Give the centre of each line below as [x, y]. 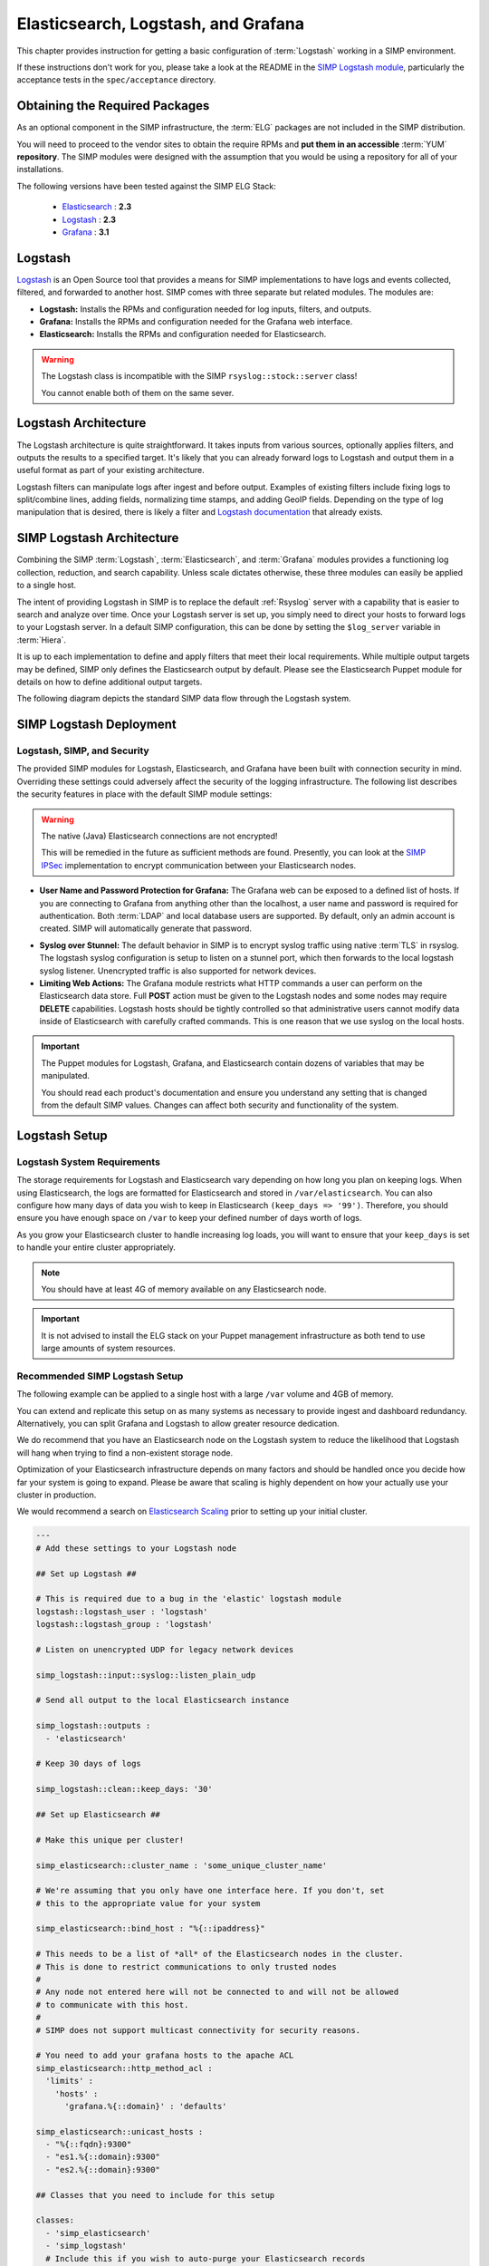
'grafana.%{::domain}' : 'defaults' [146, 2106]
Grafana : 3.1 [86, 232]
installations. [40, 169]
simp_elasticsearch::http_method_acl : [124, 2068]
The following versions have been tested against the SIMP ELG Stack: [146, 186]
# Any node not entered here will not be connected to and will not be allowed [217, 1992]
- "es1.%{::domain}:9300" [103, 2157]
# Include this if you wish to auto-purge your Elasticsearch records [206, 2258]
